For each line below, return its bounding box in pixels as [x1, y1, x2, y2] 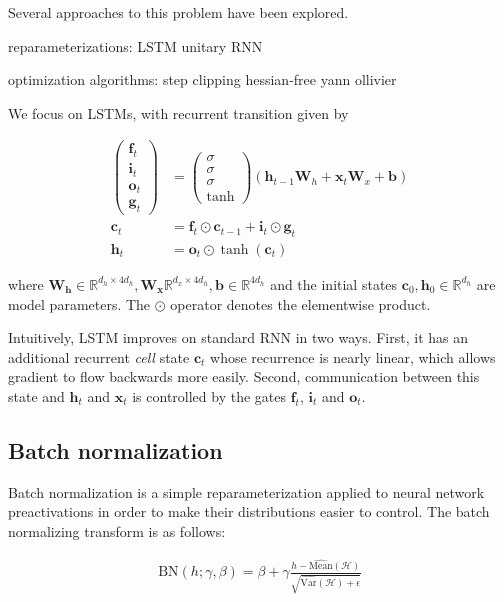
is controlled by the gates [132, 385, 286, 406]
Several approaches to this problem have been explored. [8, 2, 349, 22]
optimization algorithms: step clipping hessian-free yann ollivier [8, 69, 397, 90]
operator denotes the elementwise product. [170, 293, 431, 314]
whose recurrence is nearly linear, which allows [210, 346, 496, 367]
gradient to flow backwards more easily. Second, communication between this [8, 366, 480, 387]
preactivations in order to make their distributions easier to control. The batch [8, 501, 490, 522]
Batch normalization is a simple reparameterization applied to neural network [8, 481, 485, 502]
